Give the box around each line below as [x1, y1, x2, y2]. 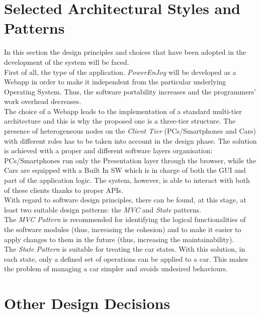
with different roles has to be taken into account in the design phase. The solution [4, 135, 257, 146]
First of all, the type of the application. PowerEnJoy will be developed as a [4, 66, 236, 77]
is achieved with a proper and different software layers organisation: [4, 145, 213, 156]
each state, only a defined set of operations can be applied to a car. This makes [4, 253, 248, 264]
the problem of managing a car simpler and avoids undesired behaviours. [4, 263, 228, 274]
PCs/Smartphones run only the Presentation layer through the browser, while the [4, 155, 256, 165]
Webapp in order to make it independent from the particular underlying [4, 76, 226, 87]
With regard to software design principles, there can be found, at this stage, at [4, 194, 247, 205]
